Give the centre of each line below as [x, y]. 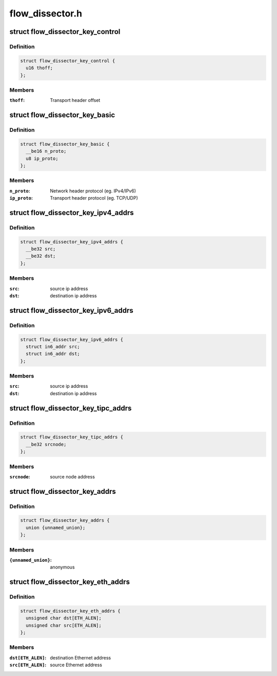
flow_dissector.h [46, 13]
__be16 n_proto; [46, 151]
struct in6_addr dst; [53, 354]
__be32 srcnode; [46, 444]
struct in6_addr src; [53, 346]
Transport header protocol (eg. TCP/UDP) [94, 198]
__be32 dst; [41, 256]
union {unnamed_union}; [56, 528]
